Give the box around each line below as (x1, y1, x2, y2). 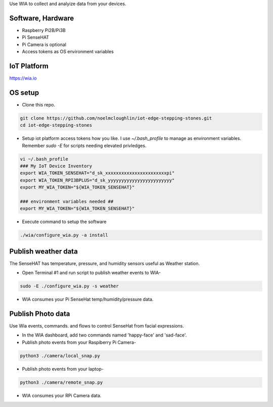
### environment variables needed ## (20, 198, 114, 204)
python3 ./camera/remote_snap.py (20, 379, 103, 385)
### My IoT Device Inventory (20, 163, 93, 169)
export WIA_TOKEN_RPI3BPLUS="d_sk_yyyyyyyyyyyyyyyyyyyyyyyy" (20, 177, 175, 183)
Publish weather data (9, 247, 78, 255)
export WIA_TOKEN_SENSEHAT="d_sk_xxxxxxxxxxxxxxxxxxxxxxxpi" (20, 170, 175, 176)
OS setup (9, 88, 39, 97)
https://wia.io (9, 75, 37, 81)
